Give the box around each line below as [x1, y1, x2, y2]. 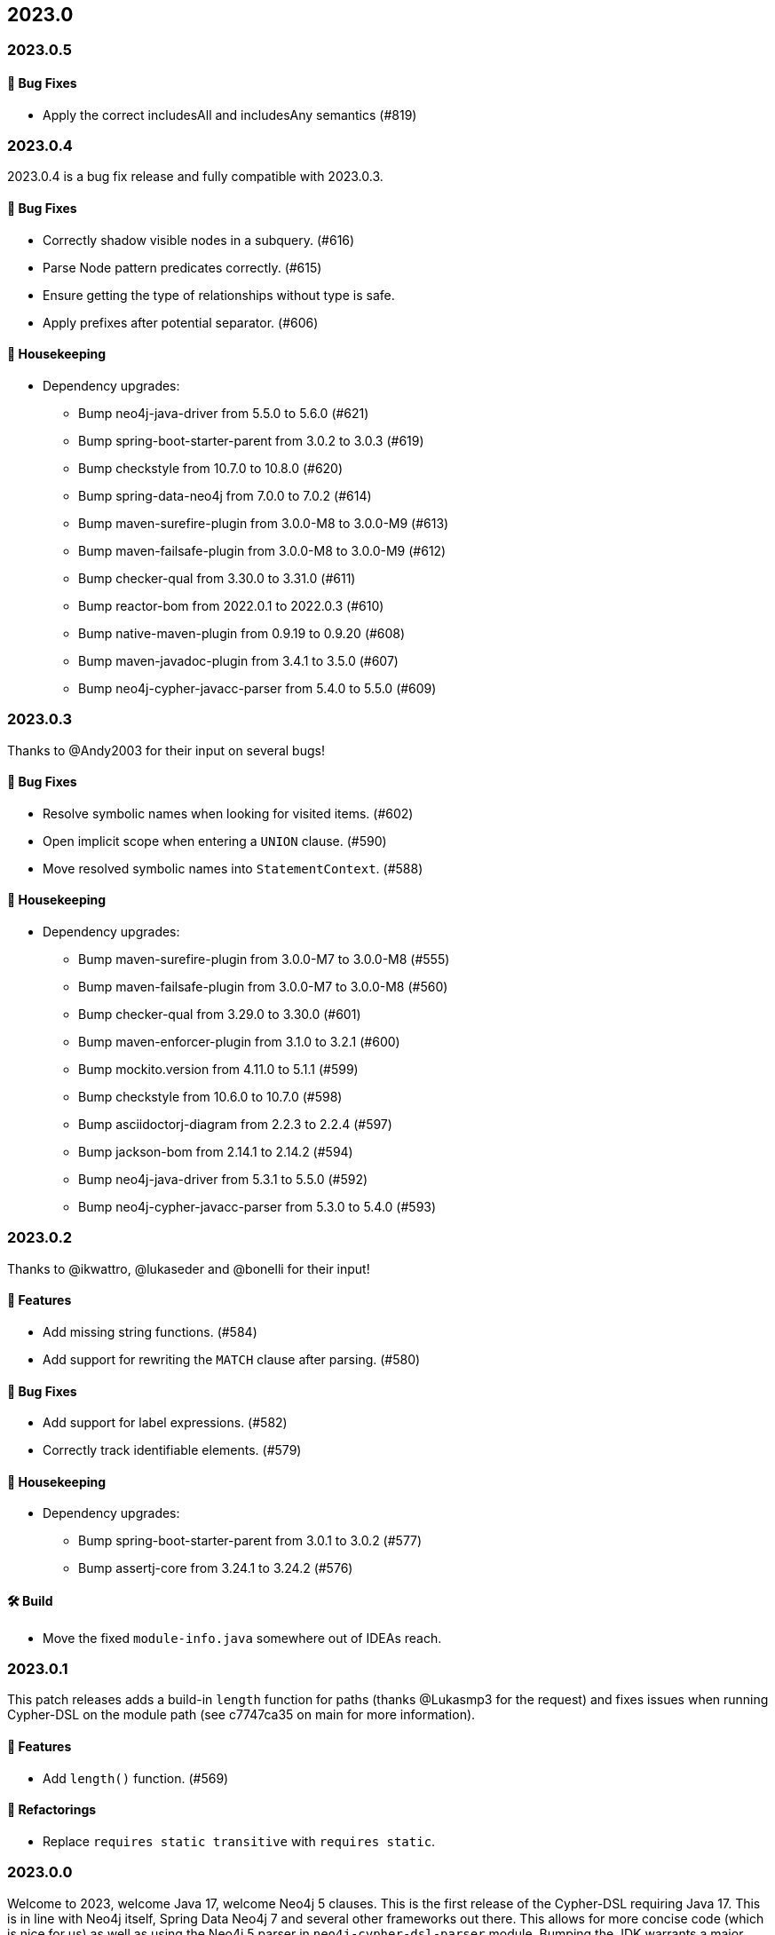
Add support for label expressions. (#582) [43, 1415, 288, 1431]
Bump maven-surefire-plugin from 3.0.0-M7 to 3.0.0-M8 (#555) [78, 952, 450, 967]
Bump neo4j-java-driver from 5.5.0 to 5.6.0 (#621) [78, 405, 369, 421]
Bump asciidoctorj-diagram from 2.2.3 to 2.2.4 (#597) [78, 1117, 392, 1133]
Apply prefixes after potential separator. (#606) [43, 314, 319, 330]
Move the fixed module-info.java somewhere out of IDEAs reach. [43, 1630, 442, 1646]
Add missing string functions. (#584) [43, 1323, 257, 1339]
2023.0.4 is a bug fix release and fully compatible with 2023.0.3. [7, 169, 384, 185]
